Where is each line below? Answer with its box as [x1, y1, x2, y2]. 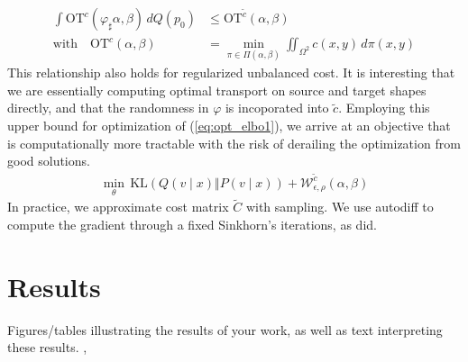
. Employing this [338, 98, 430, 117]
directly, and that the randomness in [7, 98, 209, 117]
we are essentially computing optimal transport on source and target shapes [7, 80, 427, 99]
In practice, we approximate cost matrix [7, 197, 229, 216]
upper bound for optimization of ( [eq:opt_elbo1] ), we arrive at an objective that [7, 116, 451, 135]
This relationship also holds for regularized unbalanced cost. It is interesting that [7, 63, 455, 82]
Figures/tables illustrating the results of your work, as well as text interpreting [7, 320, 443, 339]
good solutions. [7, 151, 90, 170]
